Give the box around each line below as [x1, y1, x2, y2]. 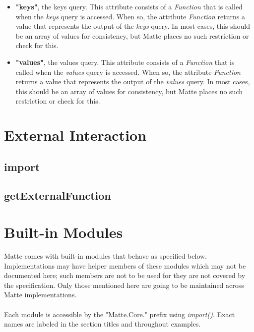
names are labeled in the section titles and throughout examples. [4, 319, 201, 329]
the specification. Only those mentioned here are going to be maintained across [4, 279, 244, 290]
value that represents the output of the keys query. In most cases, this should [15, 21, 250, 31]
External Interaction [4, 125, 147, 145]
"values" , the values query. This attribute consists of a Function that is [15, 56, 235, 67]
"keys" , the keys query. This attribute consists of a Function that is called [15, 1, 243, 11]
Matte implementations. [4, 289, 77, 300]
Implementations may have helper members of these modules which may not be [4, 260, 246, 271]
